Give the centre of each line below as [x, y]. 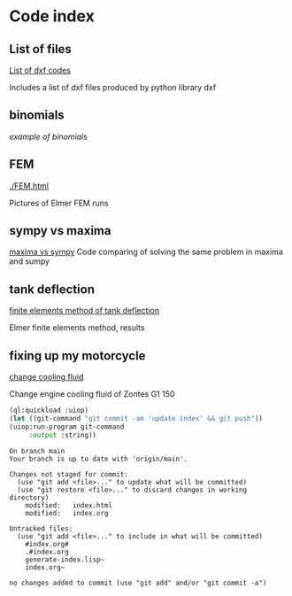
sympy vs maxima [60, 231]
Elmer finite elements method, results [77, 328]
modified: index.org [67, 513]
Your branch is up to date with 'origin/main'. [99, 459]
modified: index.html [69, 505]
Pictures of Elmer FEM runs [59, 203]
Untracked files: [41, 529]
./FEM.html [29, 186]
